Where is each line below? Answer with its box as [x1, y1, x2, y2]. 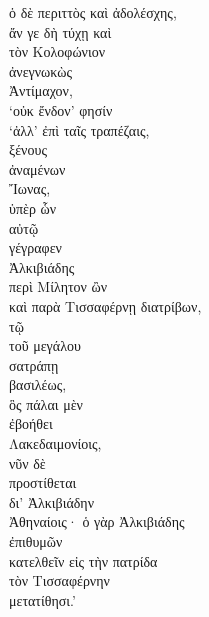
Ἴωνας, [9, 178, 51, 199]
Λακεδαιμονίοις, [9, 433, 102, 454]
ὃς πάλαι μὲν [9, 393, 83, 414]
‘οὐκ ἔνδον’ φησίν [9, 99, 113, 120]
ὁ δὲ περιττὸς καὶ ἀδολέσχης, [9, 2, 177, 22]
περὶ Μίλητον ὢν [9, 276, 108, 297]
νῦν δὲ [9, 452, 46, 473]
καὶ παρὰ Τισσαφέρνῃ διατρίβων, [9, 295, 202, 316]
